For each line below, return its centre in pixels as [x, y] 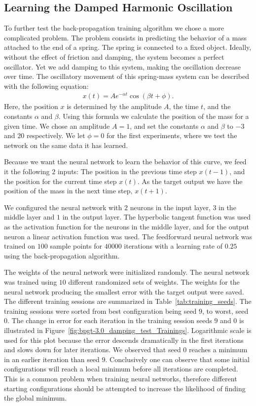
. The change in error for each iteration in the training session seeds [110, 320]
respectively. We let [56, 135]
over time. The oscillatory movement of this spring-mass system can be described [127, 76]
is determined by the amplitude [114, 106]
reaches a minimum [218, 350]
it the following [27, 171]
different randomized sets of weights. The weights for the [154, 281]
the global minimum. [36, 398]
